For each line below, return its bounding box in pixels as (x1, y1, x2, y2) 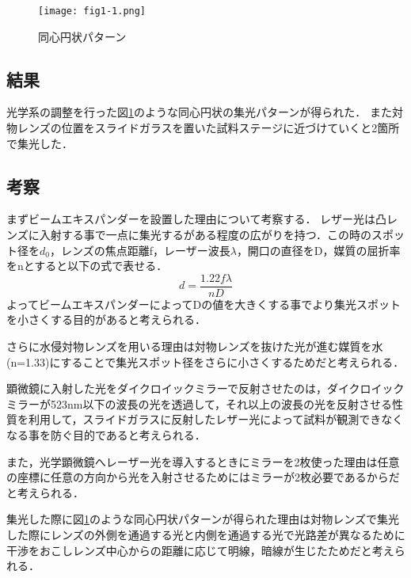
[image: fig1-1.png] (38, 6, 147, 17)
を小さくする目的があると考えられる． (6, 311, 206, 328)
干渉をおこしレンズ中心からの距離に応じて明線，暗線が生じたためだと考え (6, 542, 394, 558)
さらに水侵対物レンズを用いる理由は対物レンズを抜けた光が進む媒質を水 (6, 338, 383, 355)
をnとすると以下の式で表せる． (6, 257, 168, 274)
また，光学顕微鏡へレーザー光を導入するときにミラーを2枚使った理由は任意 (6, 453, 400, 470)
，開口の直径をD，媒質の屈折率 (236, 241, 401, 258)
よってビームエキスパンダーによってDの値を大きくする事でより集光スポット (6, 295, 401, 312)
